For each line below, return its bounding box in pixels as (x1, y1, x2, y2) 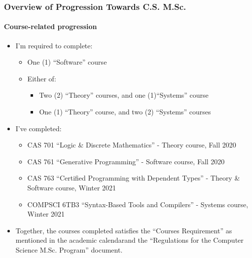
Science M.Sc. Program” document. (15, 244, 123, 255)
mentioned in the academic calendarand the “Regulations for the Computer (15, 235, 244, 245)
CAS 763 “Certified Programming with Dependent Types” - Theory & (27, 173, 240, 183)
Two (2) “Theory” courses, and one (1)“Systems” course (39, 90, 209, 100)
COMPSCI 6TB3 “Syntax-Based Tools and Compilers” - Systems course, (27, 199, 249, 209)
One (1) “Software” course (27, 57, 107, 67)
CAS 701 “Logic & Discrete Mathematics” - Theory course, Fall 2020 (27, 140, 236, 150)
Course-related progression (4, 21, 97, 32)
